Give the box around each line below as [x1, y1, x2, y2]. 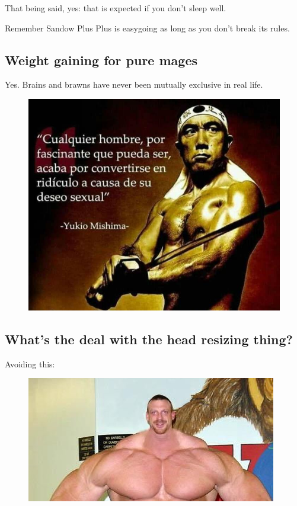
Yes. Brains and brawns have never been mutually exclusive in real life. [5, 78, 263, 91]
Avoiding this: [5, 357, 55, 370]
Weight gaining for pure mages [5, 50, 198, 69]
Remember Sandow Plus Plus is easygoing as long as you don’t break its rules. [5, 21, 290, 34]
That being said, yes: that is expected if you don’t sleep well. [5, 2, 226, 14]
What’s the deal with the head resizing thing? [5, 329, 293, 348]
